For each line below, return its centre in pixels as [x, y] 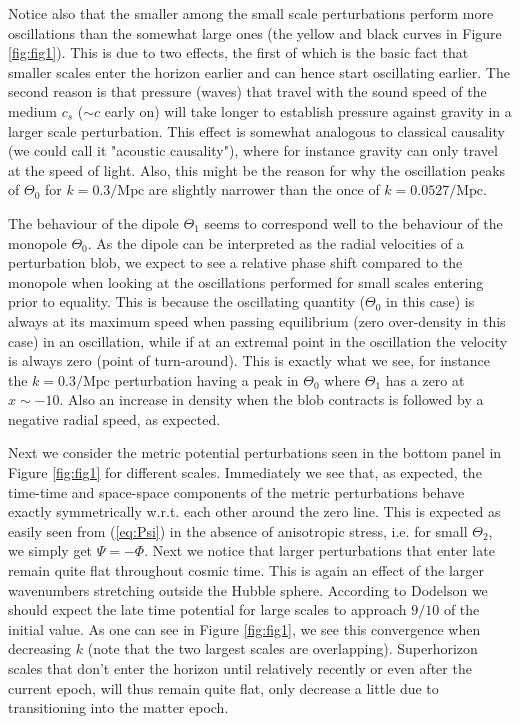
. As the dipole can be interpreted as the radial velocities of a [275, 242]
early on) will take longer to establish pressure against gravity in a [308, 110]
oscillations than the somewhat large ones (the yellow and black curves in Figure [255, 32]
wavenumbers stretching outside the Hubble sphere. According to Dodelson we [248, 589]
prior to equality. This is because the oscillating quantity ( [187, 301]
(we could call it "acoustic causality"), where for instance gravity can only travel [253, 150]
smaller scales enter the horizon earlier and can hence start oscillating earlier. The [259, 71]
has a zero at [425, 379]
